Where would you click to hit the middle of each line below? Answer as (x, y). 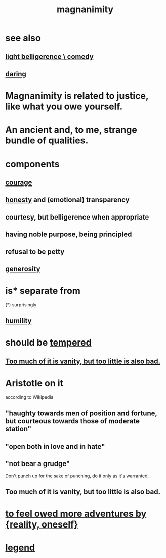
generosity (23, 269)
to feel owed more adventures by (76, 514)
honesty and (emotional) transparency (68, 200)
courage (19, 182)
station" (18, 429)
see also (23, 38)
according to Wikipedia (29, 397)
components (32, 164)
